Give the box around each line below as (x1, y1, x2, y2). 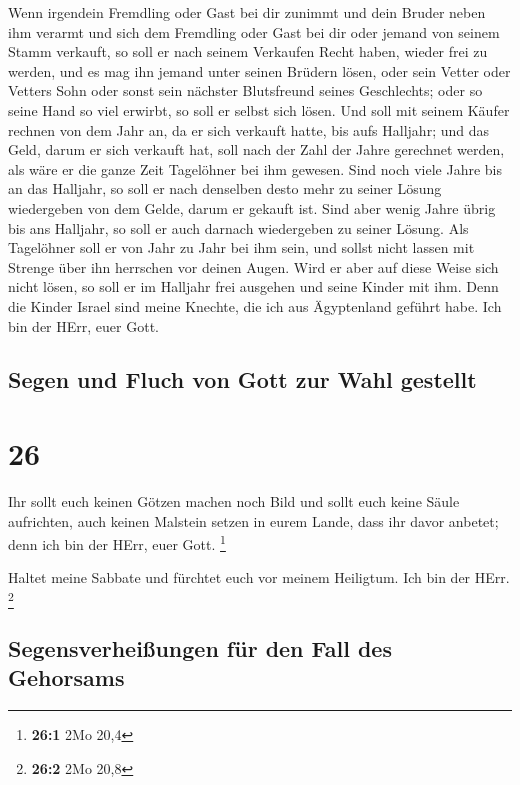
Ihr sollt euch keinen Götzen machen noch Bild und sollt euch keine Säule (8, 491, 460, 511)
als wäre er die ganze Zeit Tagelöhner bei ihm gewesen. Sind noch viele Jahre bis (8, 158, 503, 179)
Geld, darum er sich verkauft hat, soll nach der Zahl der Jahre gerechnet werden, (8, 139, 505, 160)
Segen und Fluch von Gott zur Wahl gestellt (8, 364, 477, 395)
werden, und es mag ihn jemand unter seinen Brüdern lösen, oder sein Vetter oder (8, 60, 511, 81)
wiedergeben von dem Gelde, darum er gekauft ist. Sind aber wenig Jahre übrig (8, 197, 496, 218)
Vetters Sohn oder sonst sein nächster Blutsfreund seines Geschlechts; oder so (8, 80, 483, 101)
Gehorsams (8, 662, 125, 693)
